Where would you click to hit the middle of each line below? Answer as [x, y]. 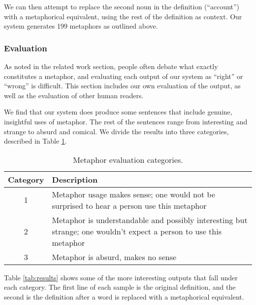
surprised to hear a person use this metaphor [129, 205]
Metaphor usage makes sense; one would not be [134, 194]
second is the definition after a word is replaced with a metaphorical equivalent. [124, 296]
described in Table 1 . [35, 141]
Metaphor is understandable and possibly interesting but [150, 220]
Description [75, 179]
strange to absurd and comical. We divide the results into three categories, [116, 131]
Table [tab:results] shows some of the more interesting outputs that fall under [121, 277]
